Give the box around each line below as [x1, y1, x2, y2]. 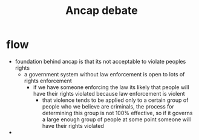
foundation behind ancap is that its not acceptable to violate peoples [15, 58, 186, 65]
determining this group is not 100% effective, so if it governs [42, 109, 193, 116]
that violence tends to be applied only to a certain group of [42, 96, 189, 104]
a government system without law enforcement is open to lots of [24, 70, 185, 78]
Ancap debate [65, 4, 138, 18]
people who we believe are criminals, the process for [42, 102, 174, 110]
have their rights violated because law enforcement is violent [33, 90, 186, 97]
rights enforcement [24, 77, 73, 84]
